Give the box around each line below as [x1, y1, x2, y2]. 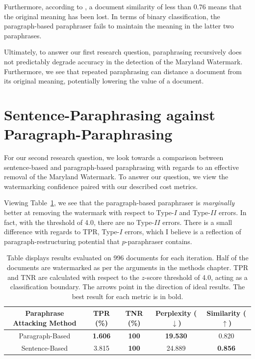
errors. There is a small [162, 217, 232, 227]
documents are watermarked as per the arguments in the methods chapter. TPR [6, 262, 249, 272]
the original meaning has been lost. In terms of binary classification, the [4, 11, 220, 21]
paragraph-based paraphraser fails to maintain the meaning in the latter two [4, 21, 234, 31]
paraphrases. [4, 30, 42, 40]
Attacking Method [13, 317, 76, 328]
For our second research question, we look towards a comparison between [4, 152, 224, 163]
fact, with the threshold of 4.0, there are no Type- [4, 217, 154, 227]
